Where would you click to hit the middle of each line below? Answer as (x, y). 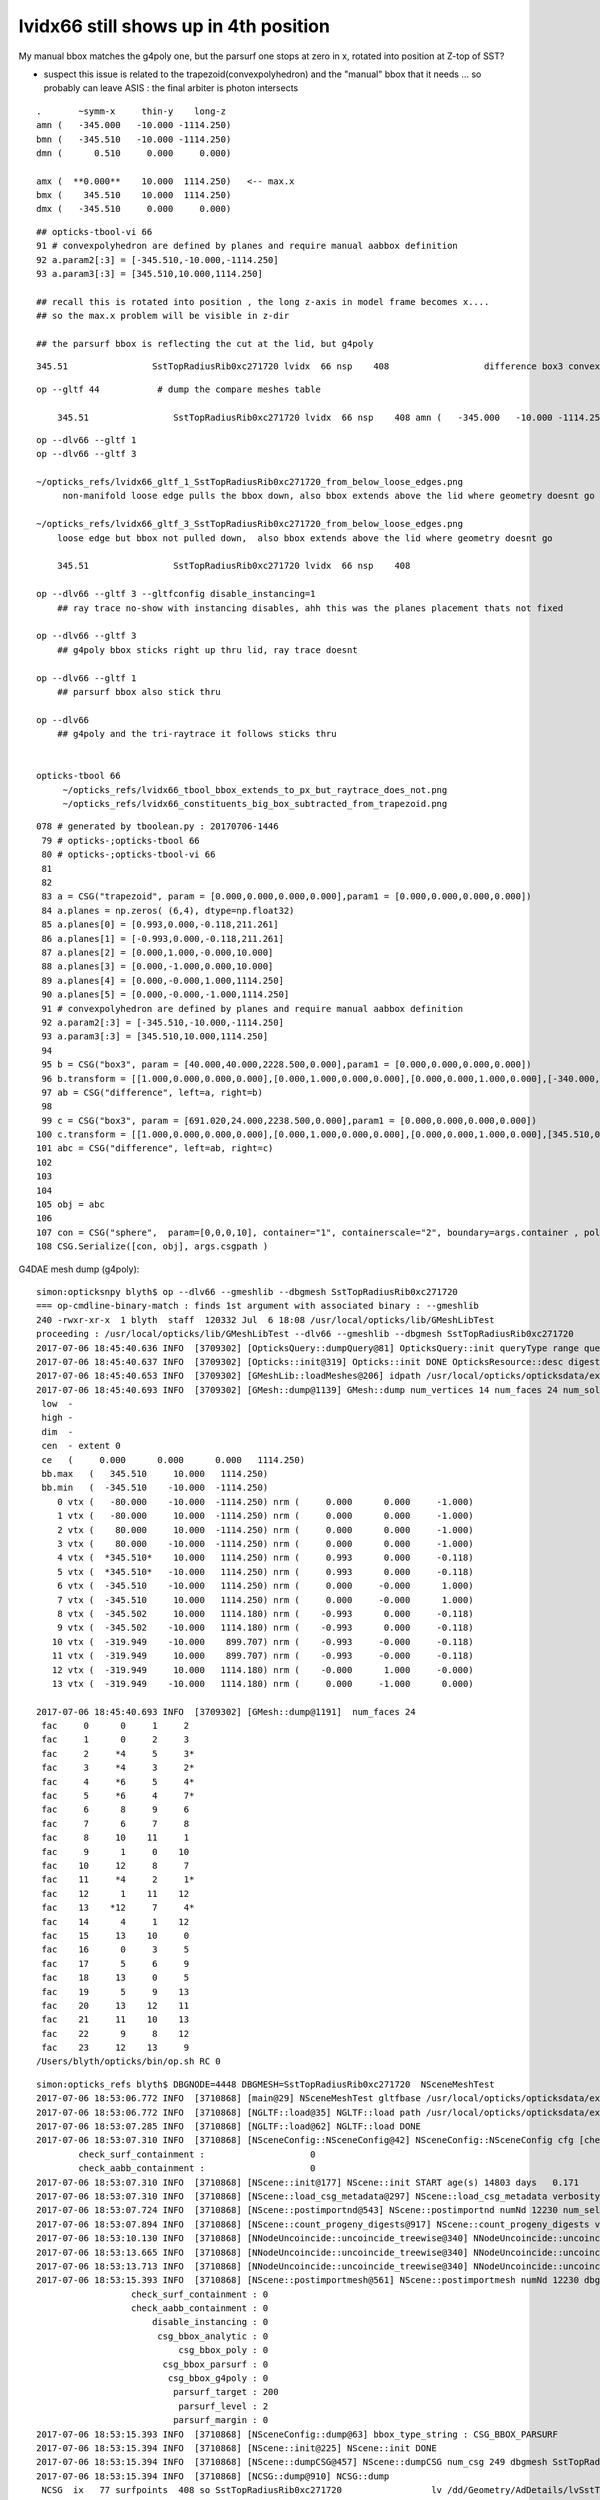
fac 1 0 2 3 (115, 1739)
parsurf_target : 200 (226, 2392)
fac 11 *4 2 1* (118, 1879)
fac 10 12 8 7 (115, 1865)
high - (57, 1418)
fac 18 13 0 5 (115, 1978)
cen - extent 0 (81, 1446)
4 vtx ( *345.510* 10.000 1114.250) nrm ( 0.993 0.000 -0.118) (265, 1558)
